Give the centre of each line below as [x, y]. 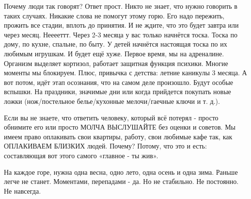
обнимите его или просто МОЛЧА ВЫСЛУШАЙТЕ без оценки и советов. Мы [120, 127]
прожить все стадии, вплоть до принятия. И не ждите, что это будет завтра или [121, 25]
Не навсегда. [23, 191]
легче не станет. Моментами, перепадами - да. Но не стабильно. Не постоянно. [121, 181]
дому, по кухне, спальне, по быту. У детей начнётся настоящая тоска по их [116, 44]
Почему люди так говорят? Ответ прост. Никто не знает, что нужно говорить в [121, 6]
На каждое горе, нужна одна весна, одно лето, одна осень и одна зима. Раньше [121, 172]
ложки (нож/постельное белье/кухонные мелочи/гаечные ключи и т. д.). [112, 101]
